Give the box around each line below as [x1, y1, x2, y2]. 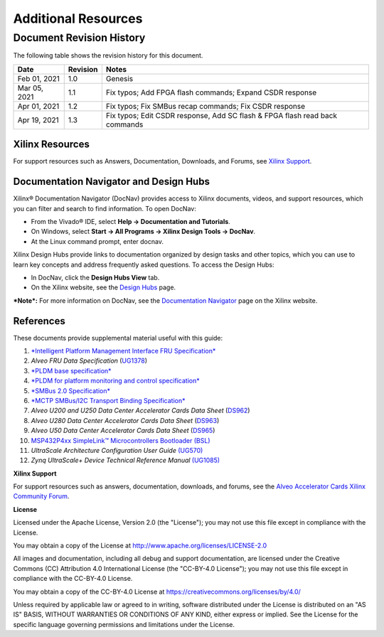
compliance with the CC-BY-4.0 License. [13, 574, 133, 583]
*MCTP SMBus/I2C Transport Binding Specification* [31, 396, 186, 405]
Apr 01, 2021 [17, 101, 60, 111]
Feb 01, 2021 [17, 73, 60, 83]
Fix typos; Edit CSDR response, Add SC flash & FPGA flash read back [105, 110, 338, 120]
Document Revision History [13, 31, 146, 44]
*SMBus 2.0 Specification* [31, 386, 110, 395]
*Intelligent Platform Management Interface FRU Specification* [31, 347, 216, 355]
